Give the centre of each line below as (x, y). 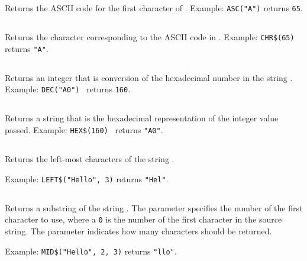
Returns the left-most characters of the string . (90, 159)
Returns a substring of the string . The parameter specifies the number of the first (154, 207)
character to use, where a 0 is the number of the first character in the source (143, 219)
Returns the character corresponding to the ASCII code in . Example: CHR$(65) (150, 37)
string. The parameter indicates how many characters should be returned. (138, 231)
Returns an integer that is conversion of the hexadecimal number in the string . (149, 77)
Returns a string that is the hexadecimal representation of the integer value (142, 118)
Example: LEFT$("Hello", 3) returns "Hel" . (87, 178)
